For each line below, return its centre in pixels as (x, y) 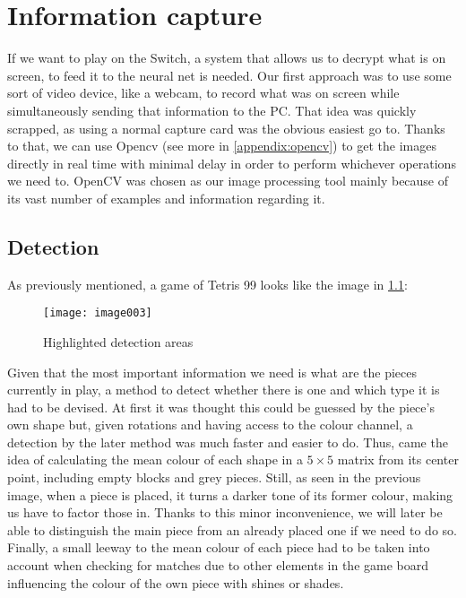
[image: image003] (98, 313)
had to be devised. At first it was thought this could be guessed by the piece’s (221, 407)
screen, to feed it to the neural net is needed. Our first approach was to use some (229, 75)
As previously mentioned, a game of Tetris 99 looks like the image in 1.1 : (207, 284)
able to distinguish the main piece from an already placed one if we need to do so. (232, 529)
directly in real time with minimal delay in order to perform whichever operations (232, 163)
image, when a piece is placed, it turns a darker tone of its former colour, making (230, 494)
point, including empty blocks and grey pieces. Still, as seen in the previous (214, 477)
